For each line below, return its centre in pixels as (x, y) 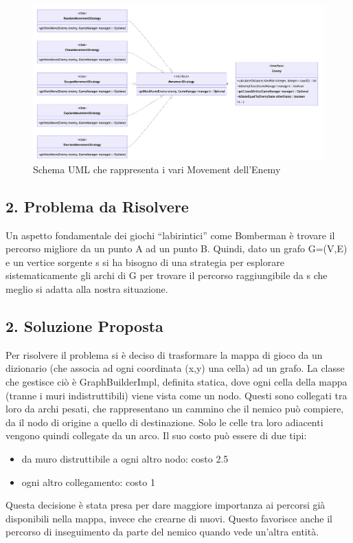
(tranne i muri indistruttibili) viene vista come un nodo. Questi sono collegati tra (176, 395)
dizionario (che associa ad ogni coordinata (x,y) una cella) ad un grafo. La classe (175, 368)
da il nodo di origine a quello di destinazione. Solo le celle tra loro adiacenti (164, 422)
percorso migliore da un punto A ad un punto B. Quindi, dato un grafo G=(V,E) (176, 248)
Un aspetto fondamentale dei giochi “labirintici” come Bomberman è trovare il (170, 235)
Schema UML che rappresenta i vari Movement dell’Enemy (157, 169)
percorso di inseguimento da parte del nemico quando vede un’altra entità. (162, 532)
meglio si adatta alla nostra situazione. (87, 288)
